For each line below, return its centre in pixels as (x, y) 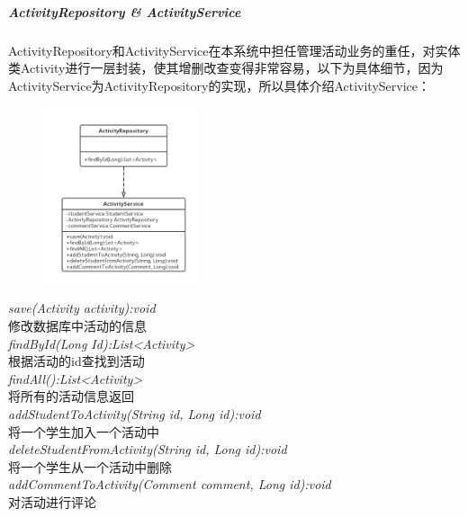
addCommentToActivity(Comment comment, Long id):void (170, 484)
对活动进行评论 (52, 501)
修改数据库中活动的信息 (77, 326)
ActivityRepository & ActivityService (125, 11)
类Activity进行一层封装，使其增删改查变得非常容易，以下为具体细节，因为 (226, 68)
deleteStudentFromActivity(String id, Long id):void (148, 449)
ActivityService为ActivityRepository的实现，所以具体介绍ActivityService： (220, 85)
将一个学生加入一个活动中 (84, 431)
